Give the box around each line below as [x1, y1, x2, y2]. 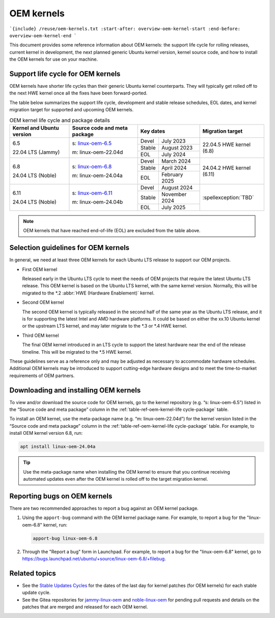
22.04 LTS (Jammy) [12, 149, 60, 156]
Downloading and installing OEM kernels [9, 386, 141, 394]
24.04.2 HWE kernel [202, 164, 251, 171]
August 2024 [161, 184, 193, 191]
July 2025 [161, 204, 186, 211]
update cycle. [22, 589, 51, 596]
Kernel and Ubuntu [12, 124, 60, 131]
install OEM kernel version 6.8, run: [9, 430, 83, 436]
